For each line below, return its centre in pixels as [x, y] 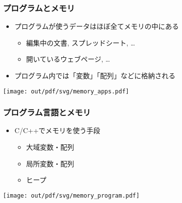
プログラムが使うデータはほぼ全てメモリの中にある [97, 26]
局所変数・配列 [50, 163]
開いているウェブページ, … [68, 59]
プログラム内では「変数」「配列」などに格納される [95, 75]
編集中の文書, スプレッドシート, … [81, 42]
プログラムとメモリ [39, 8]
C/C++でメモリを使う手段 [57, 130]
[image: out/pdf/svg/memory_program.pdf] [71, 195]
